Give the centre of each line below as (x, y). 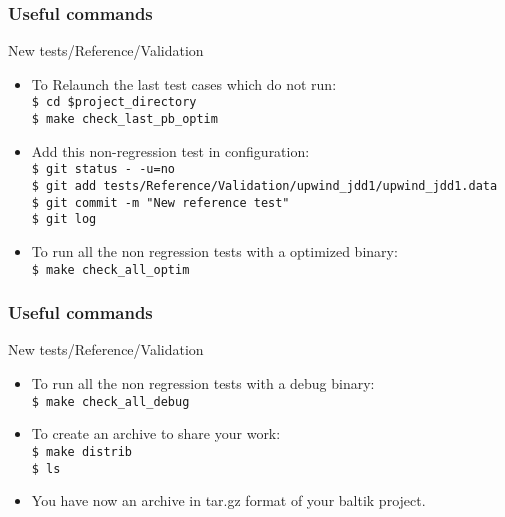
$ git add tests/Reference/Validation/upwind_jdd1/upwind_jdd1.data (264, 185)
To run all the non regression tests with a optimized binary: (214, 250)
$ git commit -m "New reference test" (160, 202)
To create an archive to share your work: (156, 433)
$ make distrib (82, 451)
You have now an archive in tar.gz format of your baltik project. (228, 500)
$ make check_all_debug (110, 401)
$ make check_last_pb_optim (124, 119)
